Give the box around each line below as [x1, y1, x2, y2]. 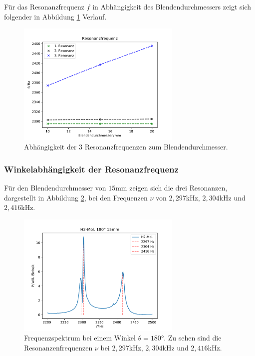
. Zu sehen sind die [164, 332, 222, 343]
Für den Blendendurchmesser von [4, 182, 106, 193]
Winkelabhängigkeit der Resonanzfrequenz [4, 162, 179, 175]
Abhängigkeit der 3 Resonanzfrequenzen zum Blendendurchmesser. [24, 141, 228, 152]
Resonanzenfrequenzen [24, 342, 93, 352]
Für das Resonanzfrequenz [4, 1, 84, 11]
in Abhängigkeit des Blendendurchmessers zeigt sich [92, 1, 252, 11]
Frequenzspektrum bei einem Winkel [24, 332, 136, 343]
